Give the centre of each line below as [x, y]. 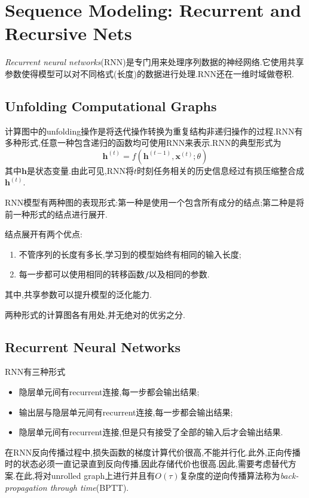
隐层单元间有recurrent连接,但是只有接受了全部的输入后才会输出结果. [151, 432]
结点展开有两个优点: [44, 234]
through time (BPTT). [89, 487]
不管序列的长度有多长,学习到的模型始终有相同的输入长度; [130, 254]
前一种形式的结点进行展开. [56, 214]
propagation [26, 487]
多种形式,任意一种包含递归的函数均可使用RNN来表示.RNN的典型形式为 [143, 143]
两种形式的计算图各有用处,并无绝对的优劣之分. [95, 314]
